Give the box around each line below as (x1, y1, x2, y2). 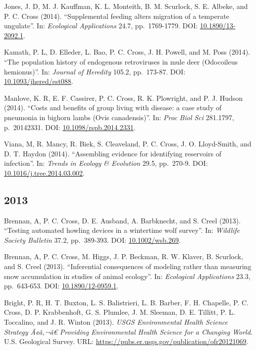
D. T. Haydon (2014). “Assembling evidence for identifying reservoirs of (4, 148, 221, 158)
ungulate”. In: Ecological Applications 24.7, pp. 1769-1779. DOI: (4, 20, 198, 31)
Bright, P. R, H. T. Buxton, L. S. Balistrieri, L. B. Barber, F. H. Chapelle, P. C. (4, 297, 249, 307)
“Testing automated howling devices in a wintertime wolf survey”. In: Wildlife (4, 225, 240, 235)
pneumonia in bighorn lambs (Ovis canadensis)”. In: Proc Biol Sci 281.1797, (4, 112, 234, 122)
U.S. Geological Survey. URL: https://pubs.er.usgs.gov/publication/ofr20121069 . (4, 336, 249, 347)
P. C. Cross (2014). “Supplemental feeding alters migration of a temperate (4, 10, 229, 21)
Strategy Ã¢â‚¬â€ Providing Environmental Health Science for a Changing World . (4, 326, 253, 337)
